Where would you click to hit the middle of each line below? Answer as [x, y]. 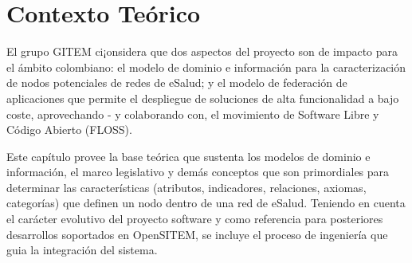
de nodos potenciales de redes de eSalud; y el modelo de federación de [177, 82]
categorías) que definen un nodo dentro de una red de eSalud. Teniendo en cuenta [206, 203]
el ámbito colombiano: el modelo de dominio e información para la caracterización [206, 67]
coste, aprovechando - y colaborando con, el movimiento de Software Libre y [193, 114]
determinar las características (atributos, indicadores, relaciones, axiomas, [186, 187]
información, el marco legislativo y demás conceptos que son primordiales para [198, 172]
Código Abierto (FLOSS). [69, 130]
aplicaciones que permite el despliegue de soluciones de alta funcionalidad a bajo [203, 98]
